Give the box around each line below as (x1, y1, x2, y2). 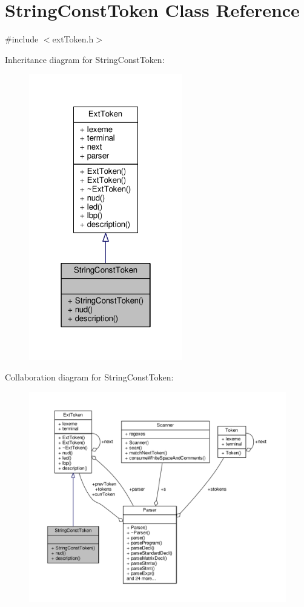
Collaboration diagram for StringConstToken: (5, 371, 174, 383)
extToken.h (52, 33, 94, 45)
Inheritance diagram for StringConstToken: (5, 53, 165, 65)
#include (5, 33, 39, 45)
